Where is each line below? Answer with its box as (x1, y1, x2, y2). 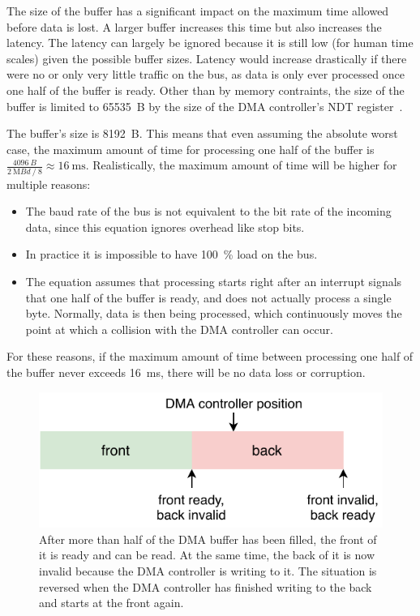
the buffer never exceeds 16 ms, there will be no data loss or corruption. (6, 364, 366, 380)
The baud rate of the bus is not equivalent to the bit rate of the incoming (25, 203, 392, 220)
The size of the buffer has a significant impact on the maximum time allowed (6, 2, 389, 19)
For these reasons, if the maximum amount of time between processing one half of (6, 348, 414, 365)
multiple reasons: (6, 175, 91, 192)
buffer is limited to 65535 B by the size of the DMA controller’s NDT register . (6, 97, 403, 114)
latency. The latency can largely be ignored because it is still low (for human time (6, 34, 414, 51)
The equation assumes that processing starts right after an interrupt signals (25, 273, 402, 290)
